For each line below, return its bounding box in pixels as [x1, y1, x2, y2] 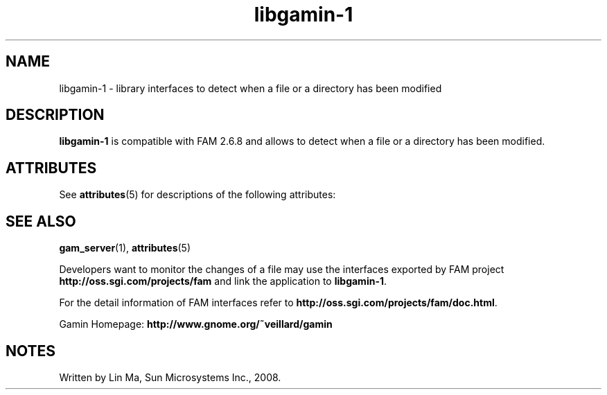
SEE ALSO [6, 212, 76, 230]
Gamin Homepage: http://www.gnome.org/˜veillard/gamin [59, 318, 333, 331]
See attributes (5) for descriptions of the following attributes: [59, 188, 336, 201]
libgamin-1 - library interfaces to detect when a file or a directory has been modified [59, 82, 442, 94]
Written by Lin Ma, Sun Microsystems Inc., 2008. [59, 371, 281, 383]
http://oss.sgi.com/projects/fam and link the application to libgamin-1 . [59, 275, 387, 288]
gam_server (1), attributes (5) [59, 242, 191, 254]
